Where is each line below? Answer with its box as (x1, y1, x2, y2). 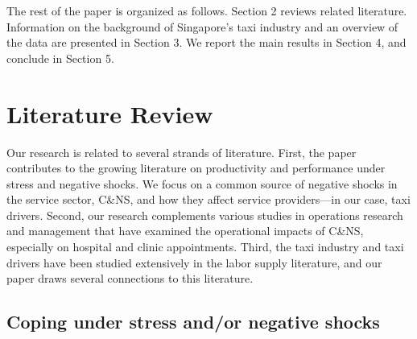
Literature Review (6, 97, 213, 130)
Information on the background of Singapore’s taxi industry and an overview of (6, 18, 398, 35)
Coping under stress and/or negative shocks (6, 309, 380, 334)
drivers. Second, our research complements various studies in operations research (6, 206, 403, 223)
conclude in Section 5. (6, 49, 114, 66)
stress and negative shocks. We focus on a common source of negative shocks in (6, 175, 398, 192)
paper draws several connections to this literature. (6, 270, 254, 287)
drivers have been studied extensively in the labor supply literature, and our (6, 254, 382, 271)
